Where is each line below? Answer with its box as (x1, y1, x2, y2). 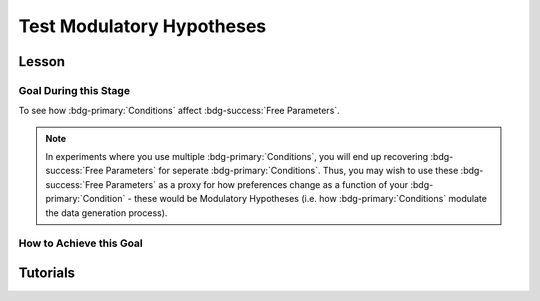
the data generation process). (45, 206, 168, 219)
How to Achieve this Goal (18, 236, 144, 250)
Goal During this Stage (18, 83, 130, 97)
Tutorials (18, 265, 75, 282)
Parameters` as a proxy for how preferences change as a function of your (105, 178, 409, 190)
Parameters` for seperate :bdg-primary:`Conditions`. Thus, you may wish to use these (105, 165, 459, 177)
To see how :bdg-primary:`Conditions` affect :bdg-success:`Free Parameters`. (18, 105, 340, 117)
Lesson (18, 53, 65, 70)
